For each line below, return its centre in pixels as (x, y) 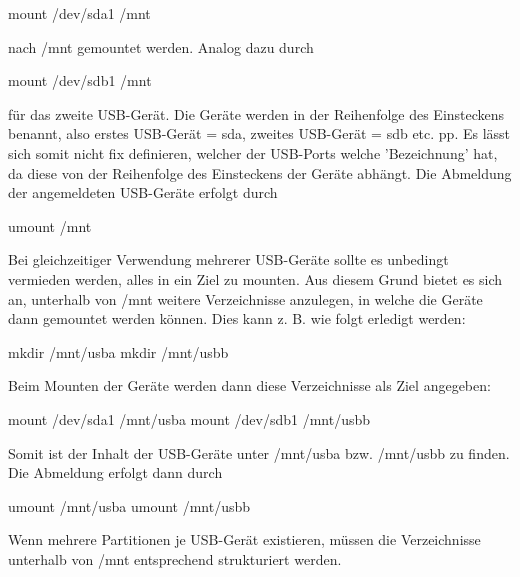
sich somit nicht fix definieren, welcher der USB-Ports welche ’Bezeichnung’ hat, (253, 152)
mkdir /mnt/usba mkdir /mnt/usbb (118, 351)
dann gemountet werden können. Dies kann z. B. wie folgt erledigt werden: (237, 318)
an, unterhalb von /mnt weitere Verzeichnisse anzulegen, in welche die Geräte (245, 298)
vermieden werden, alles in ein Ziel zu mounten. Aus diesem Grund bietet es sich (255, 278)
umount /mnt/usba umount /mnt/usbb (129, 505)
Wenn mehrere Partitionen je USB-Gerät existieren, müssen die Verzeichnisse (244, 539)
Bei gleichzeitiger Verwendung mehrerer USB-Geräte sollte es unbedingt (228, 259)
